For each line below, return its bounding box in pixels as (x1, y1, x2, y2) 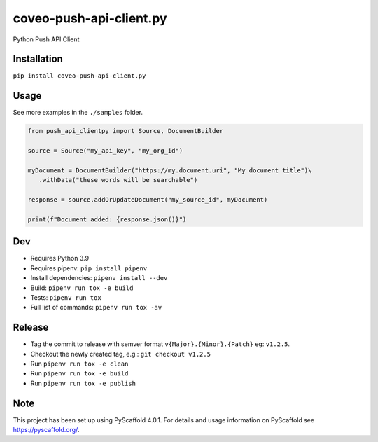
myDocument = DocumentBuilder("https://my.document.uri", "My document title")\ (27, 166, 312, 174)
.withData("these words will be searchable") (38, 176, 198, 184)
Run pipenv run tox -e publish (30, 379, 136, 387)
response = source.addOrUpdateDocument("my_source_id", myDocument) (27, 196, 268, 204)
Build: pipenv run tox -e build (30, 284, 134, 292)
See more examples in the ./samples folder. (13, 109, 143, 117)
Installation (13, 53, 63, 65)
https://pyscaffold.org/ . (13, 426, 80, 434)
